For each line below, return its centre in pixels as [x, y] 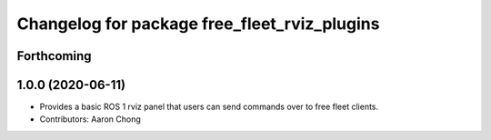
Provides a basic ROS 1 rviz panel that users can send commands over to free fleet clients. [209, 107]
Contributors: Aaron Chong [90, 119]
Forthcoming [54, 56]
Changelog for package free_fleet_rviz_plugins [198, 24]
